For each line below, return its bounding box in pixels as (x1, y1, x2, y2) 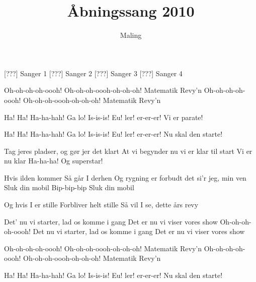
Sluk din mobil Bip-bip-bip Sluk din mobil (4, 182, 134, 193)
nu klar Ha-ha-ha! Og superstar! (4, 155, 103, 166)
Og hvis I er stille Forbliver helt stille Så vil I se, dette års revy (4, 199, 199, 210)
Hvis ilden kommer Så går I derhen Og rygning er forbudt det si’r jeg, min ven (4, 172, 246, 183)
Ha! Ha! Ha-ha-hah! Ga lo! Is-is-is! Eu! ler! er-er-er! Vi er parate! (4, 111, 203, 122)
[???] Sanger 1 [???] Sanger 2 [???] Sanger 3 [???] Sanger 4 (4, 68, 183, 78)
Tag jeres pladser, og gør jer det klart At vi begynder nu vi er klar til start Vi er (4, 145, 252, 156)
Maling (120, 30, 142, 40)
